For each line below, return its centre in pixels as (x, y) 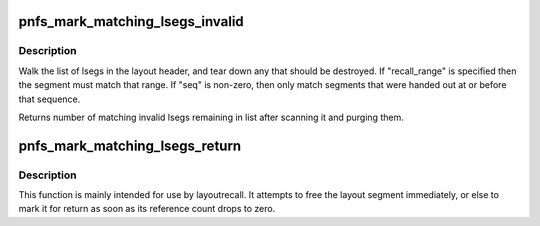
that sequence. (49, 99)
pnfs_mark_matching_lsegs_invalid (131, 21)
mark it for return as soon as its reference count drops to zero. (147, 209)
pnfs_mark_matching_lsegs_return (130, 145)
